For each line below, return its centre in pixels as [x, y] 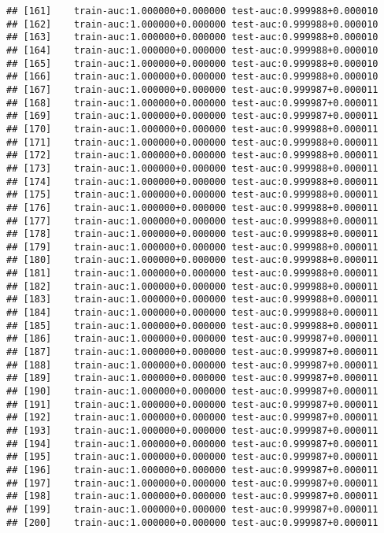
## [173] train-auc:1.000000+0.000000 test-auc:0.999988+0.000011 [192, 168]
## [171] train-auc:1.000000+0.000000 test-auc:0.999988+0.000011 [192, 142]
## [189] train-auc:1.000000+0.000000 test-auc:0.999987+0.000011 [192, 378]
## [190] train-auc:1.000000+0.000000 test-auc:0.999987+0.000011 [192, 392]
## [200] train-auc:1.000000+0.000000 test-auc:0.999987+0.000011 [192, 522]
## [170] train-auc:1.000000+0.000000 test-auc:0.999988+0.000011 [192, 129]
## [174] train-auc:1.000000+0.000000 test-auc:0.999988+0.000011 [192, 181]
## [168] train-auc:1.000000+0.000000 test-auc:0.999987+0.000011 [192, 103]
